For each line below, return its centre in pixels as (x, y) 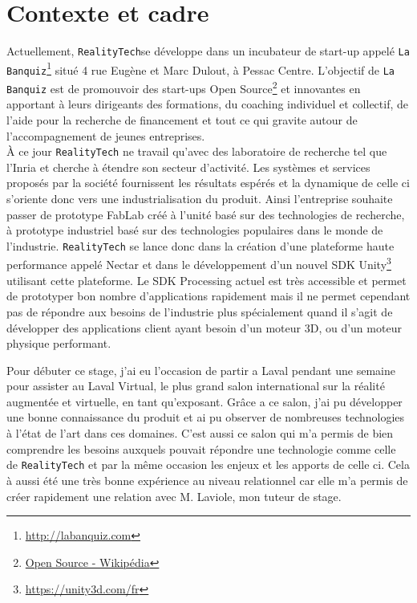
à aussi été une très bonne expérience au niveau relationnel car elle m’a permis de (207, 480)
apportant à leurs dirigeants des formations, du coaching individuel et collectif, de (208, 104)
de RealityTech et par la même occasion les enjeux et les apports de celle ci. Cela (208, 464)
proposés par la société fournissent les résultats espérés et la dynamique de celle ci (208, 183)
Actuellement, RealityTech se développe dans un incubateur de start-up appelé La (208, 51)
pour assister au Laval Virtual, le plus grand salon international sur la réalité (196, 386)
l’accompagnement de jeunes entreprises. (106, 135)
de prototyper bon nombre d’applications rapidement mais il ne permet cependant (208, 296)
